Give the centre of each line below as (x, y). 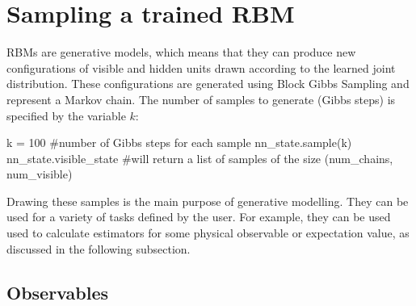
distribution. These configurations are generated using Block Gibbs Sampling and (208, 84)
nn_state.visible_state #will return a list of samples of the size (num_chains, (200, 158)
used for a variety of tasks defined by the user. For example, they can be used (199, 217)
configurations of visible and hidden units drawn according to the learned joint (201, 67)
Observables (57, 292)
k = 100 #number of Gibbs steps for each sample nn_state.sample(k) (179, 143)
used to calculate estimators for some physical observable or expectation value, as (208, 233)
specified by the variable (66, 115)
